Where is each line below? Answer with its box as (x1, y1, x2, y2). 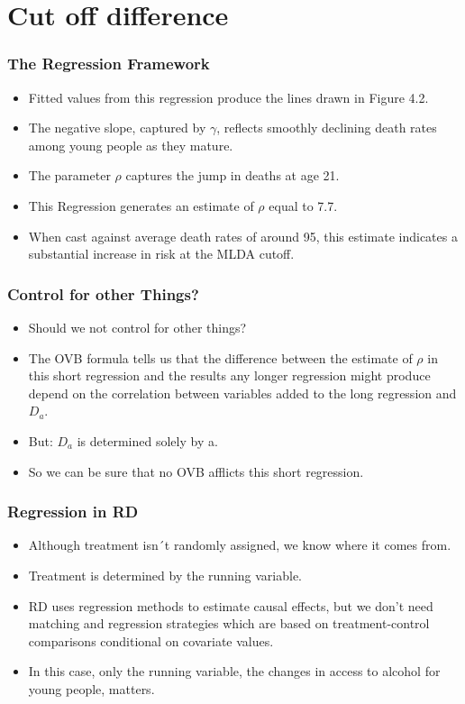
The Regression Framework (7, 52, 210, 75)
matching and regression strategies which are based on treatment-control (28, 614, 430, 633)
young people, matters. (28, 679, 155, 698)
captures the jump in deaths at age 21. (125, 166, 340, 185)
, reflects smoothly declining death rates (216, 118, 437, 137)
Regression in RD (7, 500, 139, 523)
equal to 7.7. (269, 196, 338, 215)
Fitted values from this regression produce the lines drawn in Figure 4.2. (28, 87, 429, 106)
